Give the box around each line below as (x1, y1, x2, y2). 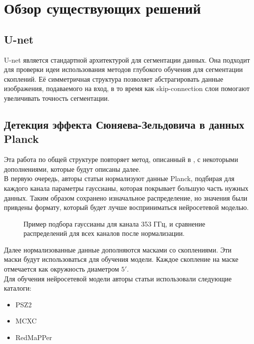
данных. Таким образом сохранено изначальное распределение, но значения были (4, 192, 248, 203)
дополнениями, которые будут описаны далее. (4, 163, 141, 174)
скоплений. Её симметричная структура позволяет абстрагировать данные (4, 73, 223, 84)
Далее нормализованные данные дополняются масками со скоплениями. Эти (4, 244, 232, 254)
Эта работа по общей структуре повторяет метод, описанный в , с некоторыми (4, 154, 238, 164)
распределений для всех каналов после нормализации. (23, 228, 185, 238)
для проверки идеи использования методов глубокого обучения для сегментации (4, 64, 243, 74)
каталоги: (4, 283, 32, 293)
